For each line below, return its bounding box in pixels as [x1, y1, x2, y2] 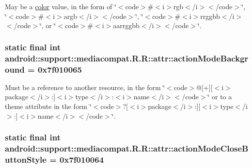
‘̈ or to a [207, 92, 232, 102]
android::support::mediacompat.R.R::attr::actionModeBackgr [5, 52, 249, 64]
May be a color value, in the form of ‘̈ [5, 1, 116, 11]
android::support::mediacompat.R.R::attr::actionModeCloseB [5, 142, 249, 154]
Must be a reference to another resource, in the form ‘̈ [5, 82, 165, 92]
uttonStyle [5, 153, 47, 165]
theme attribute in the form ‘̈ [5, 101, 92, 111]
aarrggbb [113, 20, 140, 31]
